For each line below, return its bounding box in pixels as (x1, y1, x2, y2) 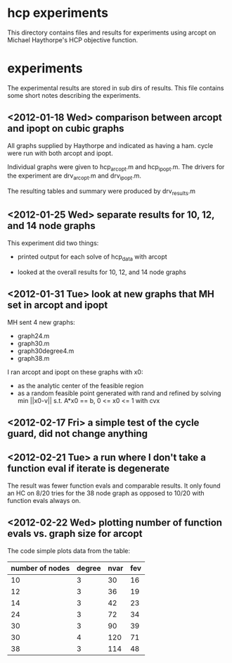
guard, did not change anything (7, 428, 148, 440)
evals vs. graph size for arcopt (7, 528, 143, 540)
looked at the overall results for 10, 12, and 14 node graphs (17, 268, 186, 276)
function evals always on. (7, 496, 81, 504)
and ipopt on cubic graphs (7, 123, 124, 135)
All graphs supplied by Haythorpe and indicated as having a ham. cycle (7, 141, 213, 149)
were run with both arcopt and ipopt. (7, 149, 114, 157)
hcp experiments (7, 5, 109, 21)
